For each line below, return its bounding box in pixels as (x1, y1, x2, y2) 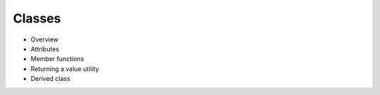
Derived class (30, 75, 70, 83)
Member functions (30, 55, 84, 63)
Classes (13, 11, 61, 26)
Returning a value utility (30, 64, 99, 73)
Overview (30, 35, 59, 44)
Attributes (30, 44, 60, 53)
